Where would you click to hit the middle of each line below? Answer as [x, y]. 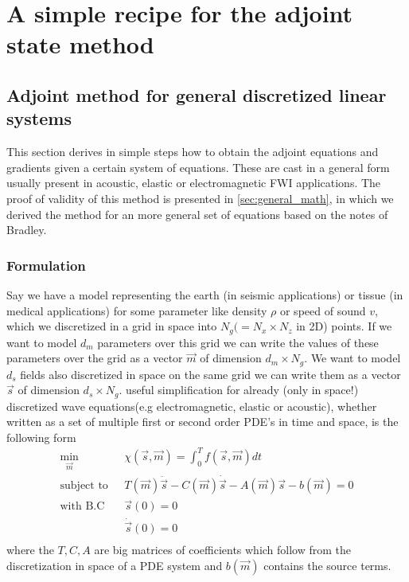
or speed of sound [323, 310]
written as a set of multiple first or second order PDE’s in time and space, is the [203, 422]
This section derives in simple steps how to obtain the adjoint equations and [193, 152]
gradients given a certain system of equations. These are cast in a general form [198, 167]
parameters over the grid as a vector [95, 358]
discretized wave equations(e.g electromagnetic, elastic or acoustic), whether [192, 406]
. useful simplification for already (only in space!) [239, 390]
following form [41, 437]
